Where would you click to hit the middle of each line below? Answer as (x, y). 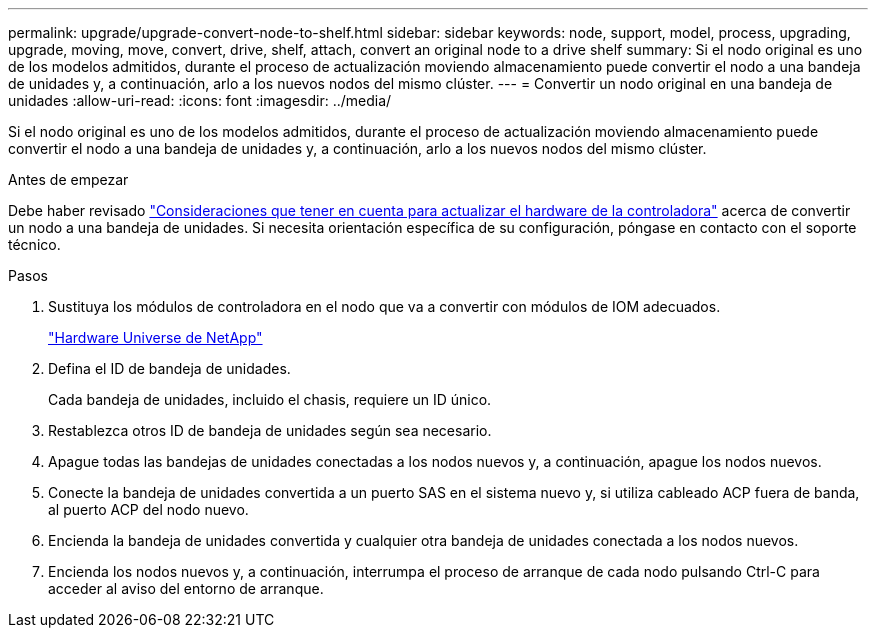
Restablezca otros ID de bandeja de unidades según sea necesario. (270, 430)
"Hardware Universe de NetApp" (155, 337)
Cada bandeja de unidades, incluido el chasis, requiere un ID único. (270, 399)
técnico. (34, 244)
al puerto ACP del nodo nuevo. (148, 509)
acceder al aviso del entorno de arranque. (186, 588)
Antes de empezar (68, 179)
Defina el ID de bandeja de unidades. (169, 368)
